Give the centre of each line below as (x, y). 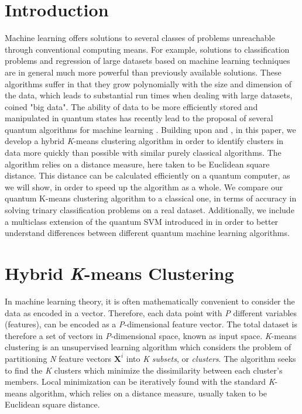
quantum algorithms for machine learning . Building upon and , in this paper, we (150, 129)
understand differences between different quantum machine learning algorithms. (147, 233)
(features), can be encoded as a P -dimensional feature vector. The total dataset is (151, 324)
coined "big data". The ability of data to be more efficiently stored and (131, 106)
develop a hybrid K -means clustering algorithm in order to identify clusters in (144, 141)
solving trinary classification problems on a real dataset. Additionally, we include (150, 210)
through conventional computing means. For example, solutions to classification (147, 49)
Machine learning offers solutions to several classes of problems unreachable (140, 38)
